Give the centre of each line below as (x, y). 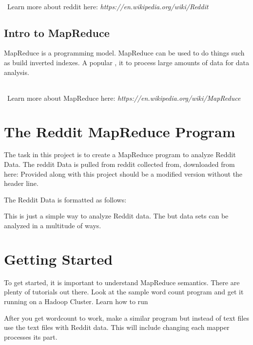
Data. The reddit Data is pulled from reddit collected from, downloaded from (119, 164)
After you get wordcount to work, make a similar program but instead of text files (126, 318)
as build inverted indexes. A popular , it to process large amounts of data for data (127, 62)
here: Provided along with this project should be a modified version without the (123, 173)
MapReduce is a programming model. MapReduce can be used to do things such (124, 53)
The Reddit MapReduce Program (120, 131)
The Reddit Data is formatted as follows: (65, 199)
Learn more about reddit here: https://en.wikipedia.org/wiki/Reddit (108, 6)
